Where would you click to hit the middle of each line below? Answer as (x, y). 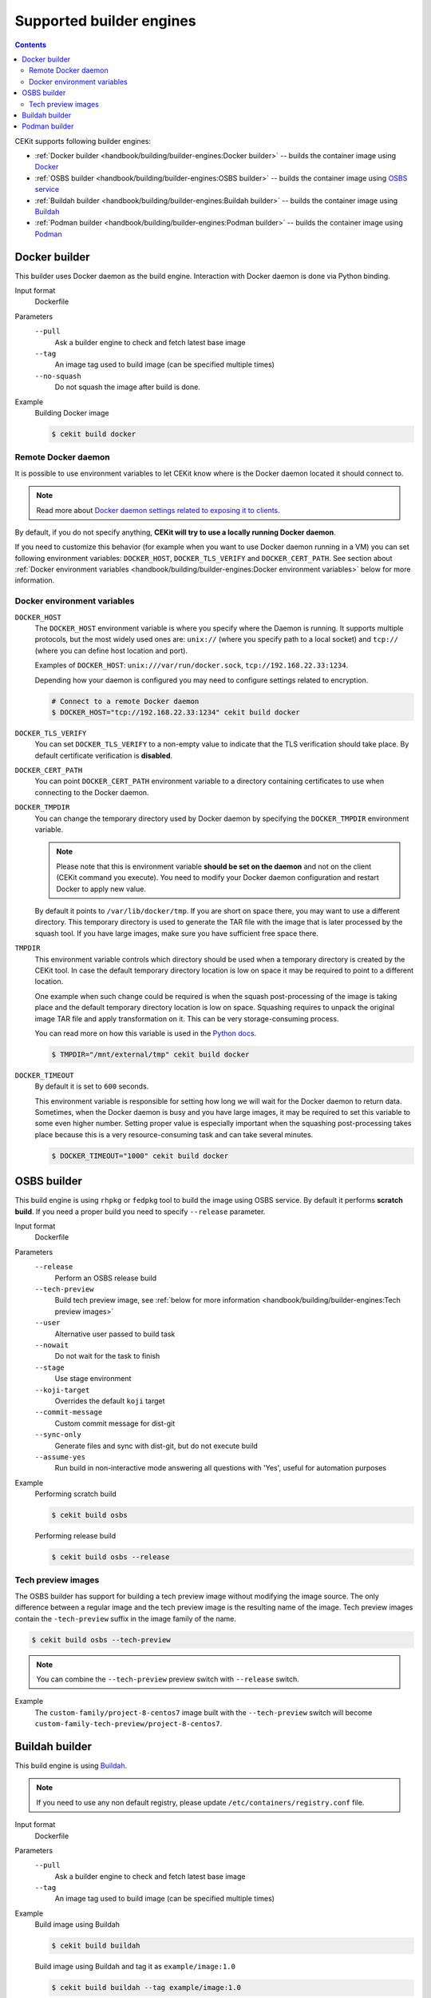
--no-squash (58, 376)
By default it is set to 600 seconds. (92, 1086)
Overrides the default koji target (110, 1401)
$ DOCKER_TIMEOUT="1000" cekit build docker (140, 1156)
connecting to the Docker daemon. (92, 792)
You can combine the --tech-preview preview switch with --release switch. (168, 1679)
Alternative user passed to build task (115, 1334)
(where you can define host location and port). (111, 651)
